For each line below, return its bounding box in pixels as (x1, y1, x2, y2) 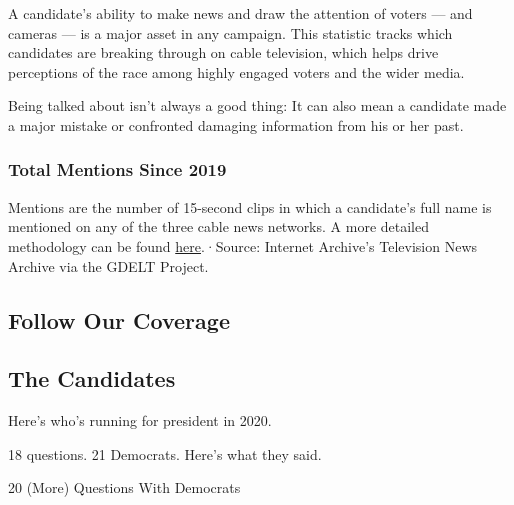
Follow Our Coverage (8, 304, 230, 335)
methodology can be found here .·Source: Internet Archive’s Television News (8, 235, 478, 256)
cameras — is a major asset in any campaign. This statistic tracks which (8, 22, 453, 43)
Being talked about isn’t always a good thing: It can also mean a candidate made (8, 95, 507, 116)
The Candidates (8, 363, 176, 394)
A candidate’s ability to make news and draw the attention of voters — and (8, 3, 473, 23)
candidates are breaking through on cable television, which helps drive (8, 42, 439, 63)
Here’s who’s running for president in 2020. (8, 410, 272, 431)
